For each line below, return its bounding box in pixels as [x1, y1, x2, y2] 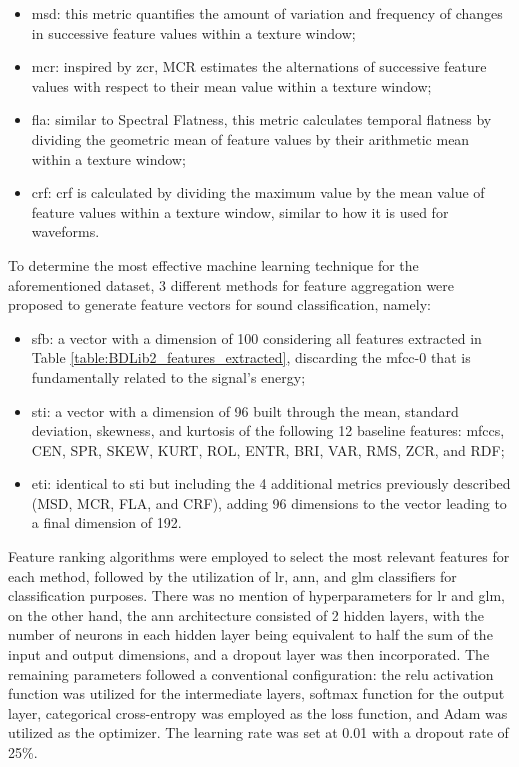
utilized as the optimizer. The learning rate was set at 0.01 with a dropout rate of [8, 722, 509, 743]
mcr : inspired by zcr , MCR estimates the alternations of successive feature [31, 56, 487, 77]
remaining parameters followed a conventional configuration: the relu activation [8, 663, 494, 684]
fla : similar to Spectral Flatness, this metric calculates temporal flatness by [31, 109, 492, 130]
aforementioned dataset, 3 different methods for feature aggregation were [8, 274, 455, 295]
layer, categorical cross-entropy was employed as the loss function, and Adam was [8, 702, 508, 723]
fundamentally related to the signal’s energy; [31, 366, 306, 387]
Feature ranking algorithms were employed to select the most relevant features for [8, 546, 510, 567]
